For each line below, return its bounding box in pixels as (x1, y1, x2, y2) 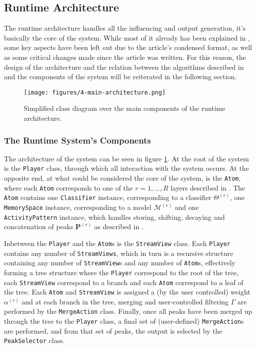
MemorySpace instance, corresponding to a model (4, 202, 152, 212)
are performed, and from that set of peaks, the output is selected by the (4, 325, 222, 336)
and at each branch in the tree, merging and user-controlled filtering (21, 296, 229, 306)
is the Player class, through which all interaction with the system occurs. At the (4, 163, 249, 173)
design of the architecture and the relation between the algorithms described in (4, 61, 244, 72)
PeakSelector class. (4, 335, 65, 346)
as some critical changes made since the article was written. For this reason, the (4, 51, 246, 62)
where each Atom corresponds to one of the (4, 182, 133, 193)
